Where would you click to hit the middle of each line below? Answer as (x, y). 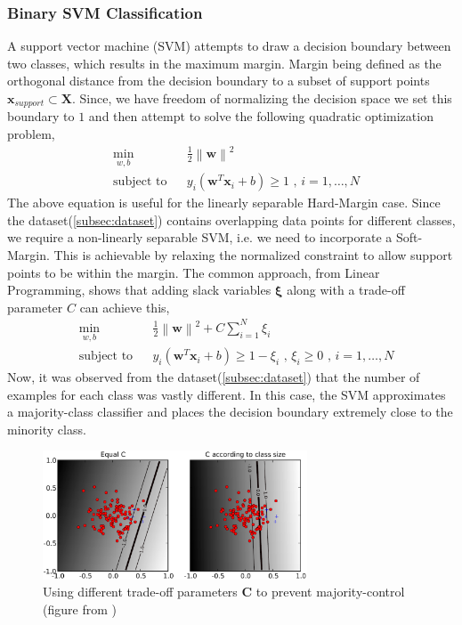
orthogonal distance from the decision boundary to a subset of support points (219, 81)
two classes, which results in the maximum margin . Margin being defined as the (224, 63)
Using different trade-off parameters (140, 592)
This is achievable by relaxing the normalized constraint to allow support (253, 254)
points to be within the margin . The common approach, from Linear (194, 272)
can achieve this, (125, 307)
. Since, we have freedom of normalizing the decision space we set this (262, 98)
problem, (31, 134)
